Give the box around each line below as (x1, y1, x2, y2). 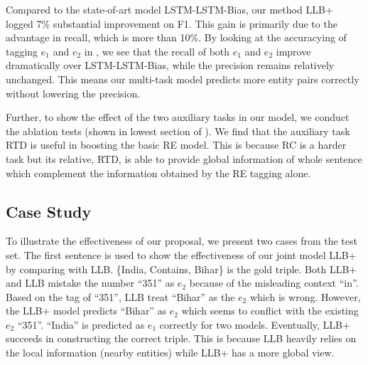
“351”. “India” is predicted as (17, 317, 145, 332)
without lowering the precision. (6, 85, 141, 100)
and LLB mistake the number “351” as (6, 275, 175, 290)
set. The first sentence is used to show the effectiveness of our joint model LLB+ (6, 247, 357, 262)
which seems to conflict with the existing (181, 303, 359, 318)
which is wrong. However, (249, 289, 361, 304)
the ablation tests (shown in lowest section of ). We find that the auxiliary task (6, 123, 350, 138)
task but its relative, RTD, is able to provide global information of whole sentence (6, 151, 362, 166)
